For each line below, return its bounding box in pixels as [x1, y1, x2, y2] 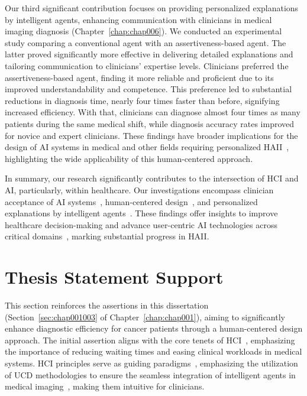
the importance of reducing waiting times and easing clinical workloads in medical [5, 345, 302, 358]
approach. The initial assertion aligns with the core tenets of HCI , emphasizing [5, 333, 295, 346]
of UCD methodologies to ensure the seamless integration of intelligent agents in [5, 368, 296, 381]
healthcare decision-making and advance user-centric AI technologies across [5, 218, 277, 231]
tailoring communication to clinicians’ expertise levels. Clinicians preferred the [5, 59, 289, 72]
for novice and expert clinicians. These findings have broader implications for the [5, 129, 298, 141]
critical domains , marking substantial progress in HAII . [5, 230, 209, 242]
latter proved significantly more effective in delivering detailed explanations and [5, 48, 293, 60]
